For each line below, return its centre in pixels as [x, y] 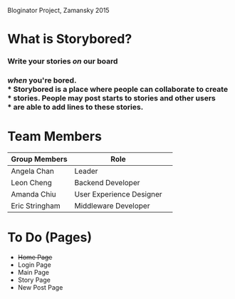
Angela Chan [33, 171]
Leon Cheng [31, 182]
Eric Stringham [36, 206]
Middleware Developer [112, 206]
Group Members [39, 159]
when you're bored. [42, 80]
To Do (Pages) [50, 237]
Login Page [34, 264]
